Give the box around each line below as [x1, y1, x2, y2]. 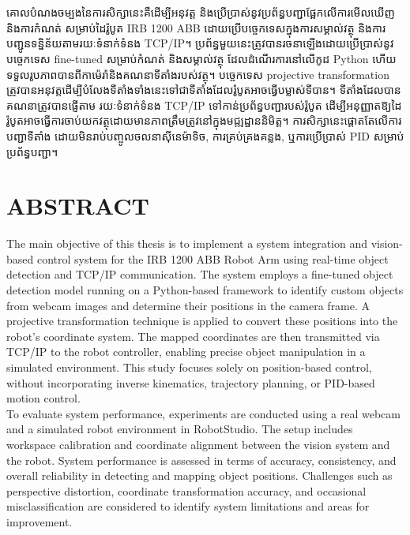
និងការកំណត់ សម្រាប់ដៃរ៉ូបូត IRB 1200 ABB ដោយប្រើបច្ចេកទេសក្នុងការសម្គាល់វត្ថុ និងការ [6, 19, 386, 36]
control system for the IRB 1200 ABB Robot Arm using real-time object [36, 250, 389, 267]
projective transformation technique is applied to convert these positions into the [6, 312, 398, 329]
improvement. [6, 513, 73, 529]
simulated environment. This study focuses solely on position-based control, [6, 359, 372, 375]
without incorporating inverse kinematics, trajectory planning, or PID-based [6, 374, 375, 391]
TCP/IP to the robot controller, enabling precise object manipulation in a [6, 343, 366, 360]
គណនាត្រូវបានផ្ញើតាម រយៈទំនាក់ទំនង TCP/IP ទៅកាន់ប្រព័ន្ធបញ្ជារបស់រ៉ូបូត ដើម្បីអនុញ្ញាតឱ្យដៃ [6, 96, 402, 113]
